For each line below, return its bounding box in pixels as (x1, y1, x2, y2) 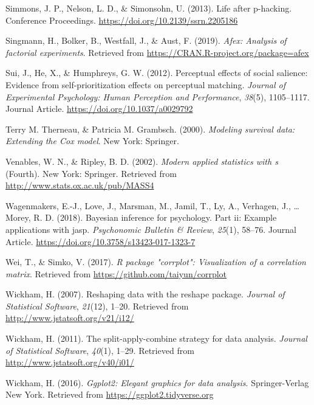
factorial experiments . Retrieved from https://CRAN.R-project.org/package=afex (5, 46, 309, 58)
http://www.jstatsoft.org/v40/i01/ (5, 356, 134, 369)
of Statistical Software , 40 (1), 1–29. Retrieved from (5, 344, 194, 356)
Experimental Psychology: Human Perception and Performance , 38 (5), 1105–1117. (5, 90, 310, 103)
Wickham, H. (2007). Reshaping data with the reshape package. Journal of (5, 288, 285, 300)
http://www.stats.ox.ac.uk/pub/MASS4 (5, 179, 154, 192)
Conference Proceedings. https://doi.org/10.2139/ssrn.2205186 (5, 13, 238, 26)
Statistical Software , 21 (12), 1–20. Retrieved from (5, 299, 189, 312)
